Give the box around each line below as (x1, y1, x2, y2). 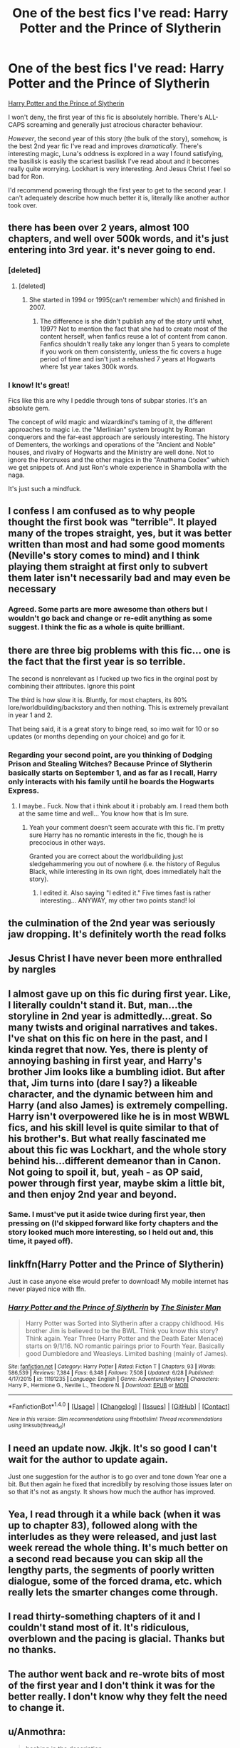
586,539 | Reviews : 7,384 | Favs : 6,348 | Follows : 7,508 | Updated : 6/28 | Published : (8, 1369, 214, 1377)
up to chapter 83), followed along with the (8, 1519, 198, 1531)
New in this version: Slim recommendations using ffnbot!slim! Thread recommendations (8, 1416, 223, 1423)
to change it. (8, 1702, 66, 1714)
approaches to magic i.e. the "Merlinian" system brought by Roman (8, 425, 206, 433)
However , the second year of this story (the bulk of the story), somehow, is (8, 134, 228, 143)
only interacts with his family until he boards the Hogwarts (8, 776, 214, 786)
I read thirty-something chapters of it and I (8, 1610, 201, 1623)
